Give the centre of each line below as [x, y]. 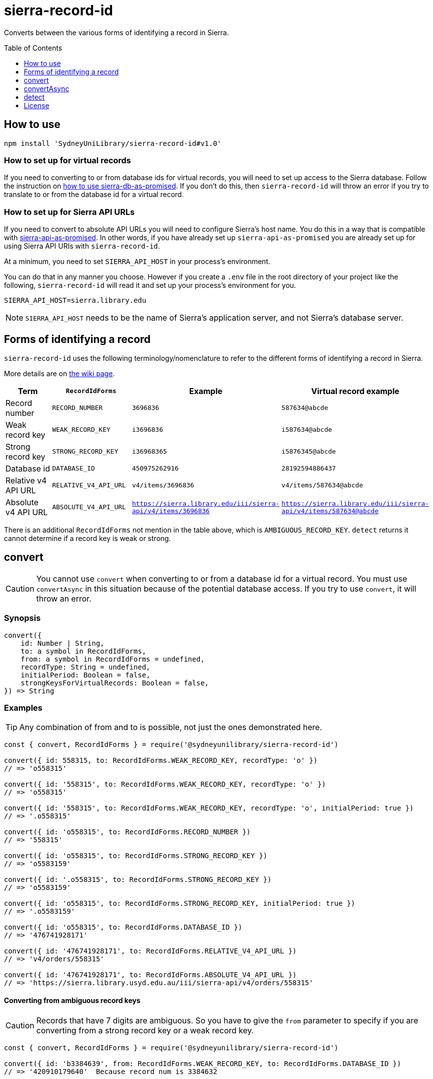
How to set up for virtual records [68, 160]
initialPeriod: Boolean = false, [86, 675]
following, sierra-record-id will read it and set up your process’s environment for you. [150, 285]
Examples [23, 708]
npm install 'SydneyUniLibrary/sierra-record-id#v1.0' [113, 143]
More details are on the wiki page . [60, 373]
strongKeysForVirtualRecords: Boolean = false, [115, 683]
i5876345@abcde [309, 452]
